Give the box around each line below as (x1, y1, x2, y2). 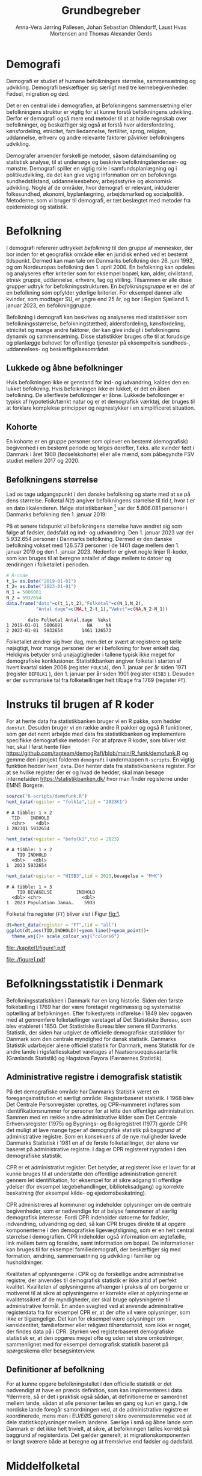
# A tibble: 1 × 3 (6, 884, 52, 890)
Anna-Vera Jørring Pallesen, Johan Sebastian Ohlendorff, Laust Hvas (15, 23, 187, 31)
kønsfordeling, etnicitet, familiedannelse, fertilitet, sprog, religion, (6, 127, 167, 134)
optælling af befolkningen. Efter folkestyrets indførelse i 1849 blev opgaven (6, 1010, 192, 1017)
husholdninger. (6, 1259, 43, 1266)
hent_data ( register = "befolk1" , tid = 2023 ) (6, 836, 120, 842)
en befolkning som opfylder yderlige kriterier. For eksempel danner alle (6, 289, 182, 296)
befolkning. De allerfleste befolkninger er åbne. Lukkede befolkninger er (6, 392, 185, 399)
